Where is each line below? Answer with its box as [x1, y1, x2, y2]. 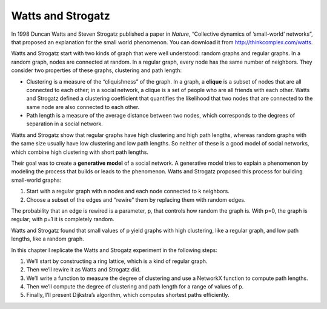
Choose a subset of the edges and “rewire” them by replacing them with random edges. [26, 196, 246, 203]
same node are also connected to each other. [26, 103, 140, 110]
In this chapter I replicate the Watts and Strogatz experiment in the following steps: [11, 246, 217, 254]
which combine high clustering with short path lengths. [11, 148, 148, 156]
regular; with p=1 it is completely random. [11, 216, 114, 223]
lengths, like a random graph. [11, 235, 84, 242]
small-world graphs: [11, 176, 62, 184]
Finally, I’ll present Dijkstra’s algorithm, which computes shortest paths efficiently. [26, 291, 230, 299]
